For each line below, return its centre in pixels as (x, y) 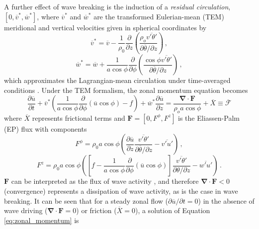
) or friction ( (96, 210)
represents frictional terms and (79, 117)
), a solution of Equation (173, 210)
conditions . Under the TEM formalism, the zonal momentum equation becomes (126, 90)
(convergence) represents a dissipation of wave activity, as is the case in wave (121, 191)
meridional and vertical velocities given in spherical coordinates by (105, 27)
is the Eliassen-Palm (209, 117)
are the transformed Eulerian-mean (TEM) (159, 16)
